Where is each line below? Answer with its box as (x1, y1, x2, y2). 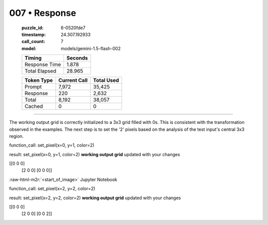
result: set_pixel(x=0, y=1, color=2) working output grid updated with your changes (9, 151, 181, 157)
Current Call (58, 77, 88, 84)
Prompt (24, 83, 42, 90)
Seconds (66, 55, 88, 61)
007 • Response (9, 7, 76, 18)
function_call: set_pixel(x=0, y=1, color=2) (9, 142, 94, 148)
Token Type (24, 77, 53, 84)
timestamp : (21, 31, 46, 37)
